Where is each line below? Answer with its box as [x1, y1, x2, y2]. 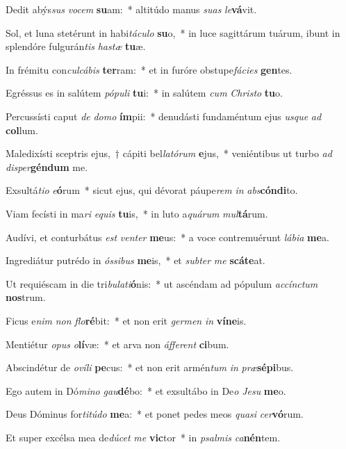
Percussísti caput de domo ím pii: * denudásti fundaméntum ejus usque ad [6, 108, 322, 123]
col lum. [6, 122, 38, 137]
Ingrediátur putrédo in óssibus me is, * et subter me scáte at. [6, 253, 265, 268]
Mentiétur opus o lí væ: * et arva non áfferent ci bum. [6, 336, 229, 351]
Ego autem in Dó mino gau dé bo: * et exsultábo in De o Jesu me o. [6, 383, 286, 398]
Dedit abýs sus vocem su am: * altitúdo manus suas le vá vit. [6, 2, 257, 16]
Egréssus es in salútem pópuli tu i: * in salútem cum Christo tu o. [6, 85, 283, 100]
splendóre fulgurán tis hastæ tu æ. [6, 39, 146, 54]
